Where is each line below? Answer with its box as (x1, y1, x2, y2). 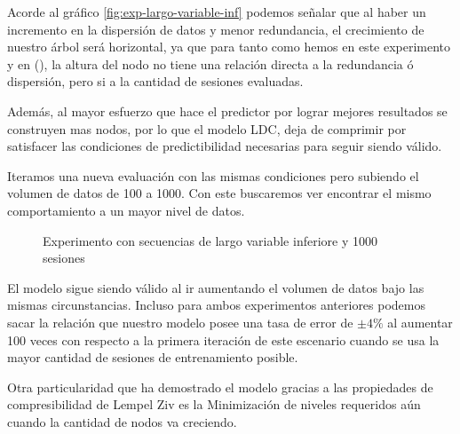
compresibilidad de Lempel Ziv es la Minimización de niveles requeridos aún (7, 395, 421, 414)
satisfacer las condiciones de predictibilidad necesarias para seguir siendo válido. (7, 137, 442, 155)
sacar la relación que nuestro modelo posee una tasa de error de (7, 312, 353, 331)
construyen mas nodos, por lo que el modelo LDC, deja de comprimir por (7, 119, 407, 138)
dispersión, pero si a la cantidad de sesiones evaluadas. (7, 72, 304, 91)
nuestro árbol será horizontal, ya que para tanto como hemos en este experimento (7, 37, 451, 56)
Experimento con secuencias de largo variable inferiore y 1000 (43, 231, 377, 249)
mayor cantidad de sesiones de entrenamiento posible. (7, 348, 298, 367)
